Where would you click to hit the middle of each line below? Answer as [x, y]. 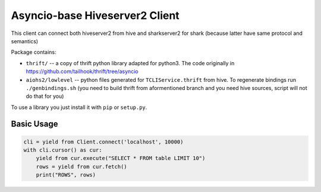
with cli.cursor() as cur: [63, 150]
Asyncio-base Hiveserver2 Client [95, 15]
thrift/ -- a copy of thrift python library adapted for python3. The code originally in [130, 63]
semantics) [25, 41]
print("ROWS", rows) [66, 175]
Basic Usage [34, 124]
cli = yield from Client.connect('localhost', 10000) [103, 142]
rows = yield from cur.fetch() [81, 167]
